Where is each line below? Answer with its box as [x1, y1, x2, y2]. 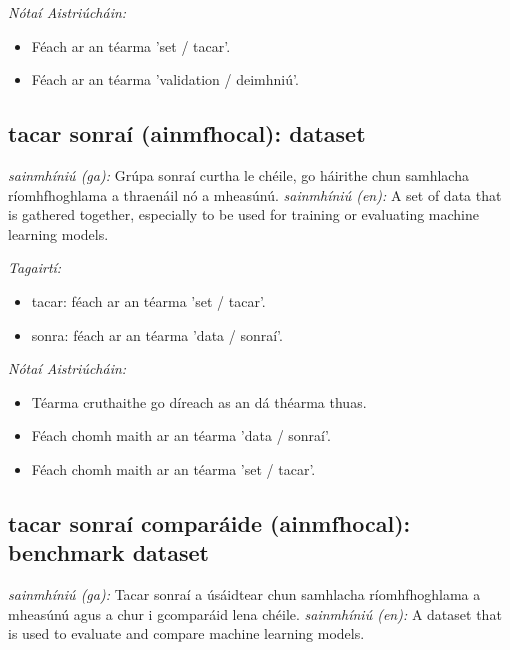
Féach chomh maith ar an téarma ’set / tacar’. [31, 458, 316, 479]
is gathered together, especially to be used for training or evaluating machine [8, 204, 479, 225]
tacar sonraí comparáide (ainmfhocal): [8, 507, 411, 538]
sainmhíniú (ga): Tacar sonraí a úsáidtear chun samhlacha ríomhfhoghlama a [8, 584, 481, 605]
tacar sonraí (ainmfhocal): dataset [8, 118, 366, 149]
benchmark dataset [8, 537, 209, 568]
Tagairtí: [8, 257, 62, 278]
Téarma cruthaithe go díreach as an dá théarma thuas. [31, 391, 367, 412]
